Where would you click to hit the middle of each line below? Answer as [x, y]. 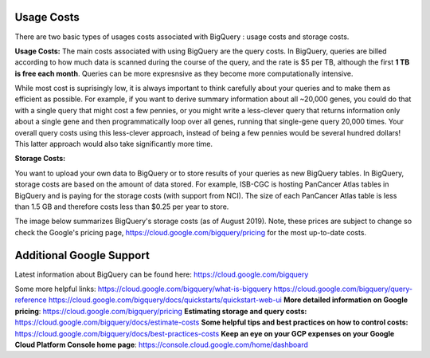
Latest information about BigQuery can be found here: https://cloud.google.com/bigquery [162, 274]
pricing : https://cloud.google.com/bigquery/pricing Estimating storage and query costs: [161, 311]
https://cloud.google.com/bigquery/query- [343, 289]
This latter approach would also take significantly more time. [113, 144]
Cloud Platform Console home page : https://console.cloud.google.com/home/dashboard [161, 345]
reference [31, 300]
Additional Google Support [82, 255]
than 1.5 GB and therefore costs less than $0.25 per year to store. [122, 207]
